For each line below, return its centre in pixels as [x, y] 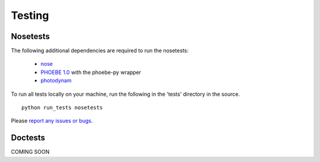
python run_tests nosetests [62, 108]
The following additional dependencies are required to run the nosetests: [100, 51]
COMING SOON [30, 152]
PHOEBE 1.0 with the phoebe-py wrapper [91, 72]
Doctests [28, 138]
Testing [30, 15]
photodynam [56, 80]
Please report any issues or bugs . [52, 121]
